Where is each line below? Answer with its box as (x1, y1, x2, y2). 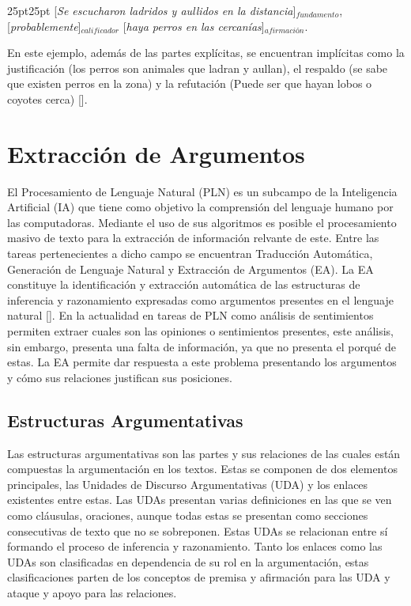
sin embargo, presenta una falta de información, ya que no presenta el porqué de (7, 338, 396, 354)
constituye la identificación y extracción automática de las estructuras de (7, 276, 360, 293)
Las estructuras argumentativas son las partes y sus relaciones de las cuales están (7, 445, 401, 461)
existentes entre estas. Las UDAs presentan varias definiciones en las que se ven (7, 491, 392, 508)
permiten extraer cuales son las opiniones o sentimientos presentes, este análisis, (7, 323, 394, 339)
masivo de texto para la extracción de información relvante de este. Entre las (7, 229, 379, 246)
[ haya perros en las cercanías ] (123, 17, 265, 34)
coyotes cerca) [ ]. (7, 90, 88, 107)
